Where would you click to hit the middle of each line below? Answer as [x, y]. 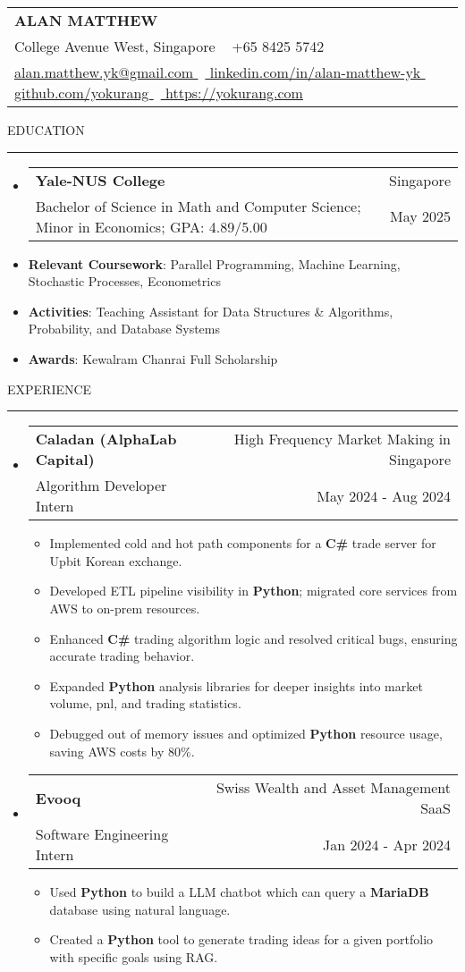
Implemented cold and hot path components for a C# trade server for [243, 543]
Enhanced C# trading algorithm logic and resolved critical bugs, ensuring [254, 638]
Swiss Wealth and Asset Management [333, 788]
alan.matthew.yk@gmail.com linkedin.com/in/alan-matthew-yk [218, 72]
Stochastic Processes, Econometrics [124, 281]
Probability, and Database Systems [124, 329]
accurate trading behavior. [122, 656]
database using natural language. [140, 909]
